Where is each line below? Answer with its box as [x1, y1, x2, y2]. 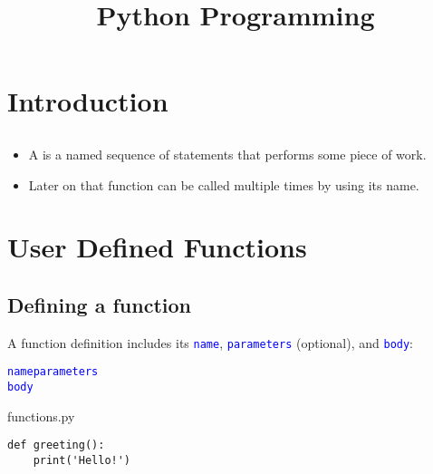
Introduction [7, 82, 168, 120]
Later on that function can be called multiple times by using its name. [28, 175, 419, 194]
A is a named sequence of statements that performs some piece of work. [28, 144, 427, 163]
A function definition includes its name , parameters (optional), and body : [7, 333, 414, 352]
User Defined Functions [7, 228, 307, 266]
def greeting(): [7, 439, 105, 452]
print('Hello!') [33, 453, 131, 467]
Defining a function [7, 290, 191, 318]
